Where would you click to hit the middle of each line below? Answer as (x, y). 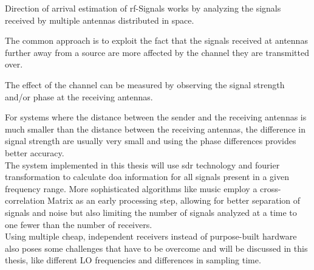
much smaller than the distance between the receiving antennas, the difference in (155, 129)
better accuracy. (35, 152)
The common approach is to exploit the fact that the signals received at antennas (156, 40)
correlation (25, 200)
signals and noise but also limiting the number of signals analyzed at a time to (151, 212)
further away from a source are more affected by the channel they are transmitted (157, 52)
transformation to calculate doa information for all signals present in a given (147, 177)
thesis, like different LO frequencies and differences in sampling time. (133, 260)
